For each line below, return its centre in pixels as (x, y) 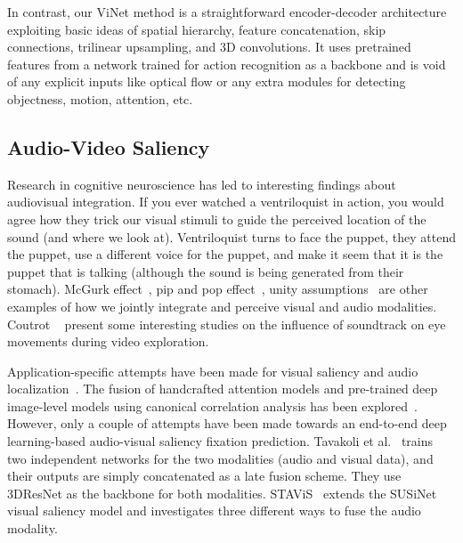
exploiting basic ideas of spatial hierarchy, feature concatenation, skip (197, 29)
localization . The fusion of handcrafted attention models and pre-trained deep (223, 389)
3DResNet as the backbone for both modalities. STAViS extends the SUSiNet (222, 493)
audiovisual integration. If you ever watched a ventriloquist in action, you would (226, 202)
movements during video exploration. (108, 341)
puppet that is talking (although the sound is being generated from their (206, 271)
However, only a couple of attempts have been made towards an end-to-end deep (227, 423)
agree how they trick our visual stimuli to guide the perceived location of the (217, 219)
